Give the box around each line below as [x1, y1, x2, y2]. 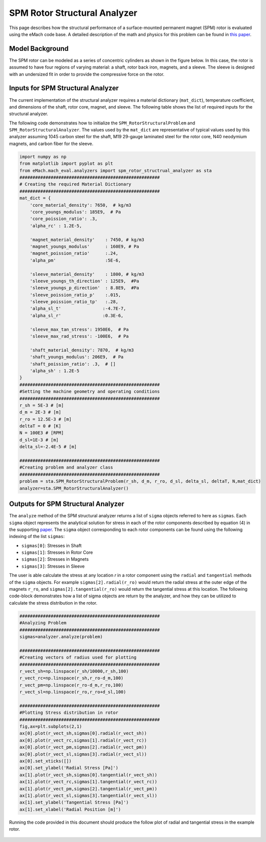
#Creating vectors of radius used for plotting [19, 654, 136, 660]
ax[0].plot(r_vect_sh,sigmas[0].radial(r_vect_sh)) [19, 730, 147, 736]
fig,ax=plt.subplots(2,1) [19, 724, 82, 729]
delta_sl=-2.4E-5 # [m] [19, 444, 77, 450]
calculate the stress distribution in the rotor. [9, 600, 98, 606]
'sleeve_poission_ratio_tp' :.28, [30, 299, 118, 305]
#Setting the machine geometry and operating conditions [19, 389, 160, 394]
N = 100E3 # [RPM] [19, 430, 64, 436]
